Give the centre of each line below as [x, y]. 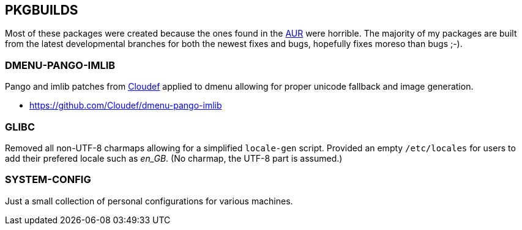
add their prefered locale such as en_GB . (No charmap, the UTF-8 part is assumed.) [174, 158]
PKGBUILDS [42, 10]
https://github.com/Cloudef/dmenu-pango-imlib [126, 106]
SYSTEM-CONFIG [48, 180]
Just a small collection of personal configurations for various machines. [149, 201]
